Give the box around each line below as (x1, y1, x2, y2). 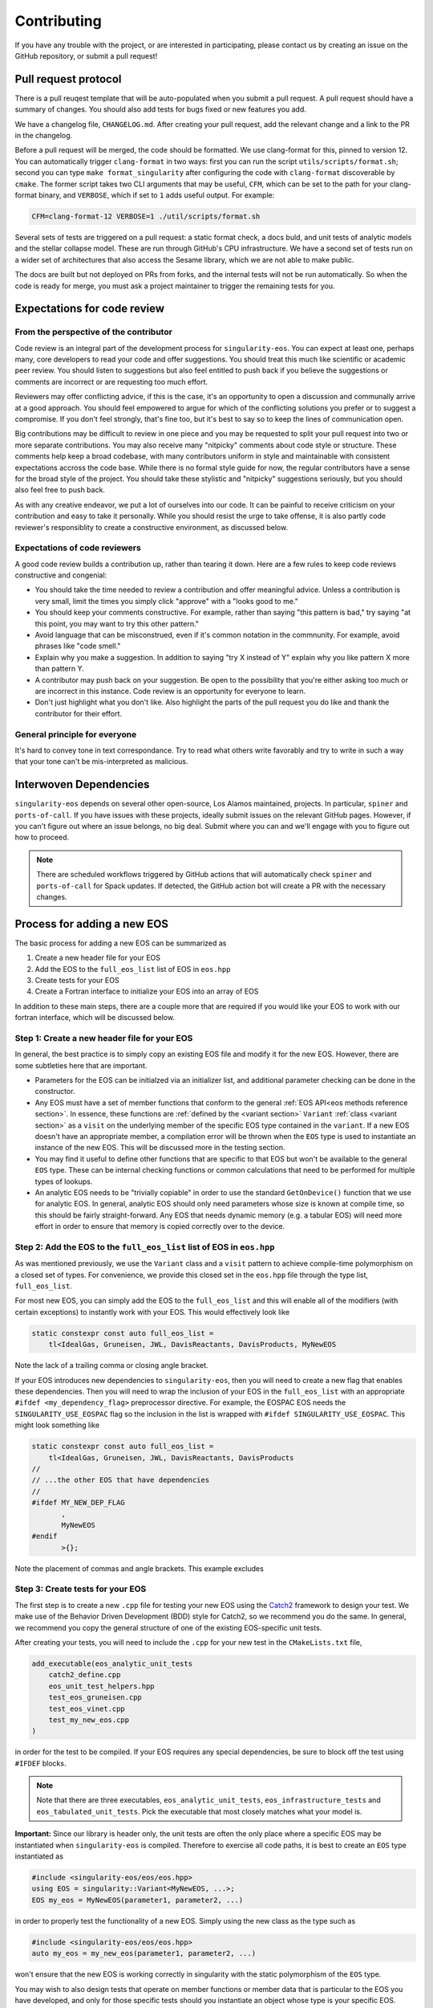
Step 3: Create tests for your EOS (14, 1583, 147, 1594)
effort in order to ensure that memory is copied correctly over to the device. (34, 1222, 285, 1231)
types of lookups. (34, 1177, 93, 1186)
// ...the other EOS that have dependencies (31, 1475, 210, 1485)
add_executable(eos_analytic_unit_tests (31, 1659, 192, 1668)
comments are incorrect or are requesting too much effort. (14, 377, 208, 386)
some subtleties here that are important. (14, 1060, 148, 1070)
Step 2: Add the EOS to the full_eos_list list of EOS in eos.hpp (14, 1241, 275, 1252)
